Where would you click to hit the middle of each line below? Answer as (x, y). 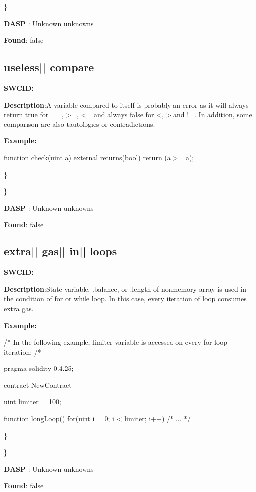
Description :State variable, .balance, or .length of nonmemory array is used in (125, 289)
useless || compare (49, 67)
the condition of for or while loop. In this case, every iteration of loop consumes (125, 299)
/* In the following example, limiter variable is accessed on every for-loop (116, 342)
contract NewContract (38, 385)
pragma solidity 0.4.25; (39, 368)
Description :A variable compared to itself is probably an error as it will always (126, 104)
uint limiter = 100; (33, 402)
